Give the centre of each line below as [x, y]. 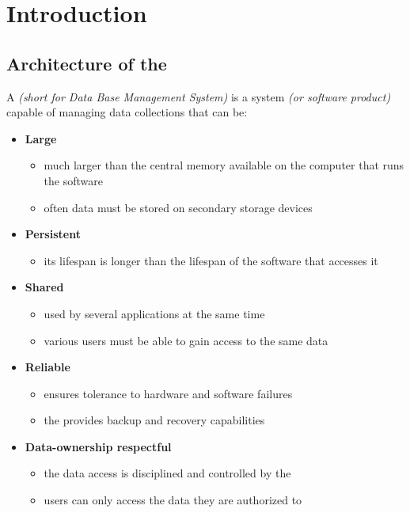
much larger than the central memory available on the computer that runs [224, 165]
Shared [44, 287]
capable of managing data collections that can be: [127, 112]
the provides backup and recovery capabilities [154, 420]
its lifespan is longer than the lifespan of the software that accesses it [211, 260]
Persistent [53, 234]
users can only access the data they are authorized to [173, 500]
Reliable [47, 367]
